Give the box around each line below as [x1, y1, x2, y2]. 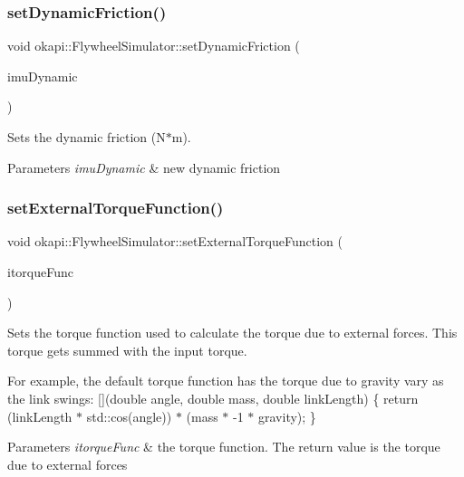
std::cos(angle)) [86, 406, 172, 425]
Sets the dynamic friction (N [7, 128, 166, 146]
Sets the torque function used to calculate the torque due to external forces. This [7, 323, 458, 342]
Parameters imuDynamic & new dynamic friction [7, 157, 281, 176]
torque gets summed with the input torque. [7, 340, 247, 359]
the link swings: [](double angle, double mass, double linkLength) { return [7, 388, 419, 407]
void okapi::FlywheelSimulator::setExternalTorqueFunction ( [7, 232, 343, 251]
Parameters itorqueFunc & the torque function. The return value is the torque [7, 437, 440, 456]
